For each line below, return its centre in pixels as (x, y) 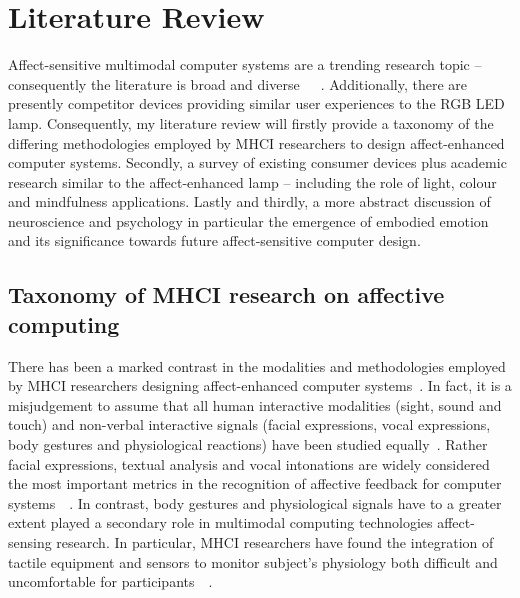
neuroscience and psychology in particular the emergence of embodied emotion (248, 220)
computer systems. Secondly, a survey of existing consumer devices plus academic (257, 162)
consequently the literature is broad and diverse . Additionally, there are (238, 83)
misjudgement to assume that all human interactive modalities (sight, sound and (255, 404)
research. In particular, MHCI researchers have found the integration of (275, 542)
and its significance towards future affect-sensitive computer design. (214, 240)
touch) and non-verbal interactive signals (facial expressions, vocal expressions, (249, 424)
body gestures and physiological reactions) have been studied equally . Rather (248, 444)
